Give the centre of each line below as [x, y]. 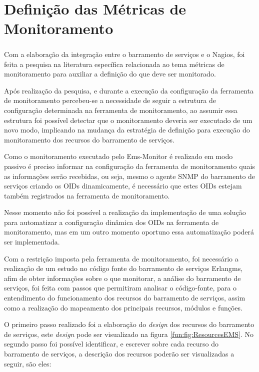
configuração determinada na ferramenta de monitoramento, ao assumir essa [121, 110]
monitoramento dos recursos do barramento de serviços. [89, 139]
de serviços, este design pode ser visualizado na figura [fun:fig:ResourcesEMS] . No [129, 334]
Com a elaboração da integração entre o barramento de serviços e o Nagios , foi [124, 54]
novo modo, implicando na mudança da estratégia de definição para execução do [127, 130]
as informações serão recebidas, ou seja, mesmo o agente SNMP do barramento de [130, 176]
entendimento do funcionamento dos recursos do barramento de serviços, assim [125, 298]
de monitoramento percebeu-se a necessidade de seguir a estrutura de [110, 100]
